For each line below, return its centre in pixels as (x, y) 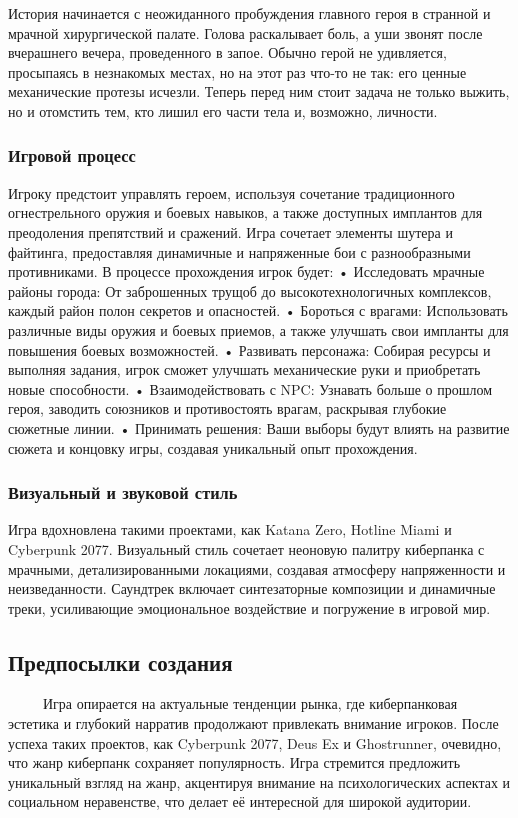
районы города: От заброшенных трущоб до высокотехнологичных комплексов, (250, 290)
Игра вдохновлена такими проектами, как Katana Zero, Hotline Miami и (230, 529)
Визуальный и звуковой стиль (123, 492)
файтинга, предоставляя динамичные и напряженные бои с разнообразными (239, 251)
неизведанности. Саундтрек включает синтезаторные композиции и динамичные (252, 588)
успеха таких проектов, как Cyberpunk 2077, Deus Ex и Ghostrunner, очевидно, (255, 742)
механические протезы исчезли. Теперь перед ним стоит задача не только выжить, (259, 91)
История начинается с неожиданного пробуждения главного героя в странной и (249, 13)
